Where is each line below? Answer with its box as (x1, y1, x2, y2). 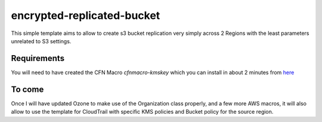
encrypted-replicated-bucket (11, 9, 160, 22)
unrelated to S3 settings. (11, 37, 72, 44)
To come (11, 84, 44, 94)
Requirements (11, 53, 65, 63)
